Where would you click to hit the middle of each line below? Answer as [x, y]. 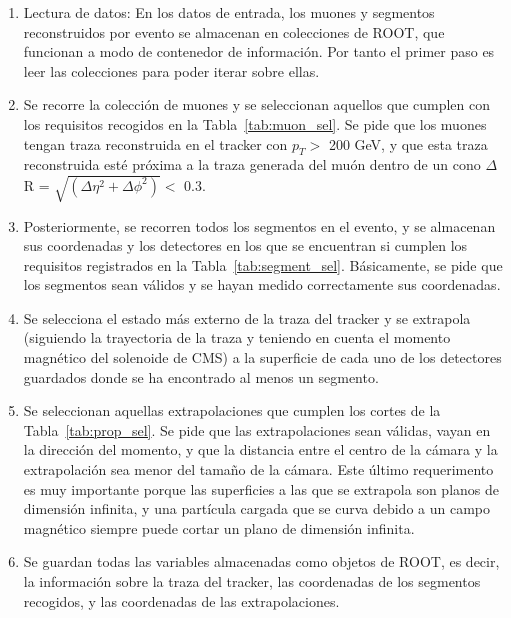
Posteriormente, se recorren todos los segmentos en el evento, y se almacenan [259, 225]
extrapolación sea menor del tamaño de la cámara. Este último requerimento [258, 469]
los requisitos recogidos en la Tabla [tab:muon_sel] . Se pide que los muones [255, 123]
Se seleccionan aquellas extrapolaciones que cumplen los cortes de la [232, 410]
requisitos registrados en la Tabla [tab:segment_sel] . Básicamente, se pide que [263, 264]
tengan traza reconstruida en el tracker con [155, 143]
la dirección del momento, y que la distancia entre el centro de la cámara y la [260, 449]
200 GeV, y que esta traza [408, 143]
